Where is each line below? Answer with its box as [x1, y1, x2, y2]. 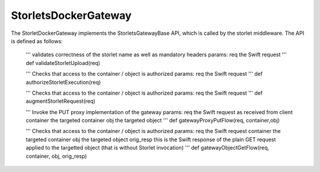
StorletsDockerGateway [11, 9, 132, 22]
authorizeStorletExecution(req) [25, 79, 101, 86]
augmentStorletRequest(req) [25, 98, 96, 105]
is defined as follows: [11, 37, 63, 44]
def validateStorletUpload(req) [25, 59, 101, 66]
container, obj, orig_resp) [25, 152, 87, 160]
